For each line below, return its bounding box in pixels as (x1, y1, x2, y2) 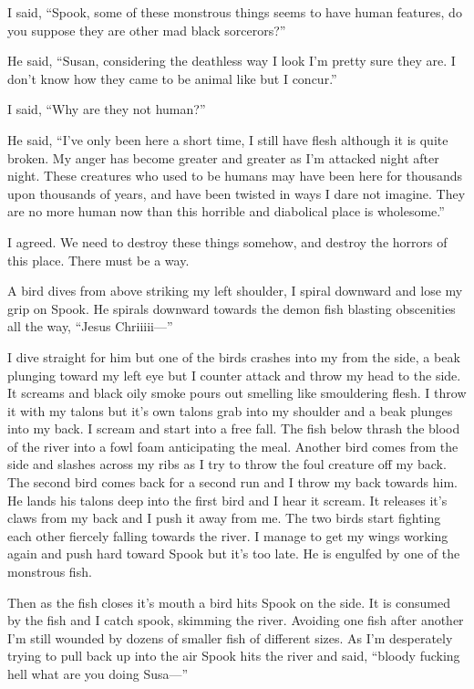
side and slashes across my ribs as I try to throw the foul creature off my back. (7, 454, 447, 474)
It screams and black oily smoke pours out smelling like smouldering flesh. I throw (7, 383, 467, 402)
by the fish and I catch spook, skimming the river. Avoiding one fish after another (7, 611, 464, 630)
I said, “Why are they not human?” (7, 99, 206, 119)
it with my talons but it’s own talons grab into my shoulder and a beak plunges (7, 401, 453, 420)
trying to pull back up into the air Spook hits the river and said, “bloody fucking (7, 646, 460, 665)
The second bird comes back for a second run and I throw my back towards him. (7, 473, 458, 492)
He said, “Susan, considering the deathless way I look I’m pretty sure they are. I (7, 51, 456, 70)
